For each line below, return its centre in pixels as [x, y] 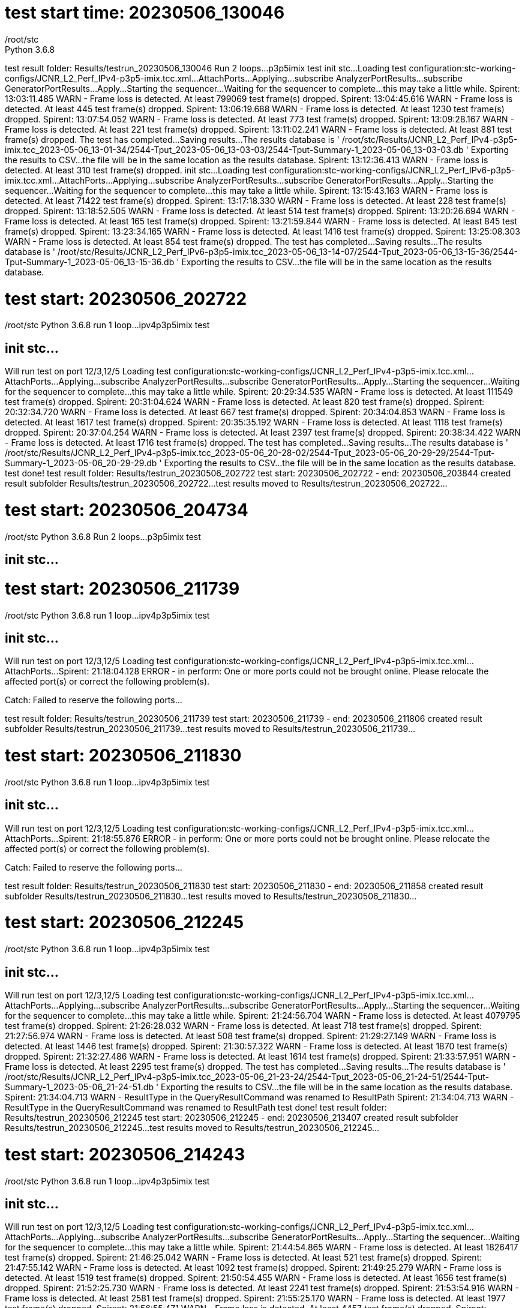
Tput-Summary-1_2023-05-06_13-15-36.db [90, 262]
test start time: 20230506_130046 [145, 13]
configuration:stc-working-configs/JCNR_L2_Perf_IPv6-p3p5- [392, 170]
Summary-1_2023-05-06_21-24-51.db [79, 1087]
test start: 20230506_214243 [125, 1154]
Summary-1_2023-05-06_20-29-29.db [81, 463]
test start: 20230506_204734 [127, 510]
